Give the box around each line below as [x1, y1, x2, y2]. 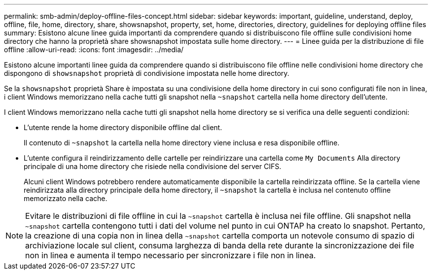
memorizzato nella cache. [24, 194, 108, 203]
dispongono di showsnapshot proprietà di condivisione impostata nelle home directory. [4, 69, 289, 77]
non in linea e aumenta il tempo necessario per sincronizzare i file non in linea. [25, 250, 316, 260]
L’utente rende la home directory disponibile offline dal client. [24, 123, 222, 132]
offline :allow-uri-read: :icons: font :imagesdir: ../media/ [4, 45, 184, 54]
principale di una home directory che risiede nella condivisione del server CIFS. [24, 162, 282, 171]
